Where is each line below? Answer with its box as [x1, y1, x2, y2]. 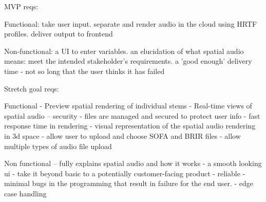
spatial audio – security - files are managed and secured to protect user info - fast [4, 110, 260, 121]
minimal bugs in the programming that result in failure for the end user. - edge [4, 178, 254, 189]
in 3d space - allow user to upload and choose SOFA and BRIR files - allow [4, 130, 241, 141]
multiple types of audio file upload [4, 140, 112, 151]
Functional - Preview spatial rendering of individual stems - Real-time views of [4, 100, 252, 111]
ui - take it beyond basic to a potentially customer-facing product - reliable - [4, 168, 245, 178]
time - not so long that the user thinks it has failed [4, 65, 165, 76]
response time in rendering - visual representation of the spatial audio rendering [4, 120, 256, 131]
